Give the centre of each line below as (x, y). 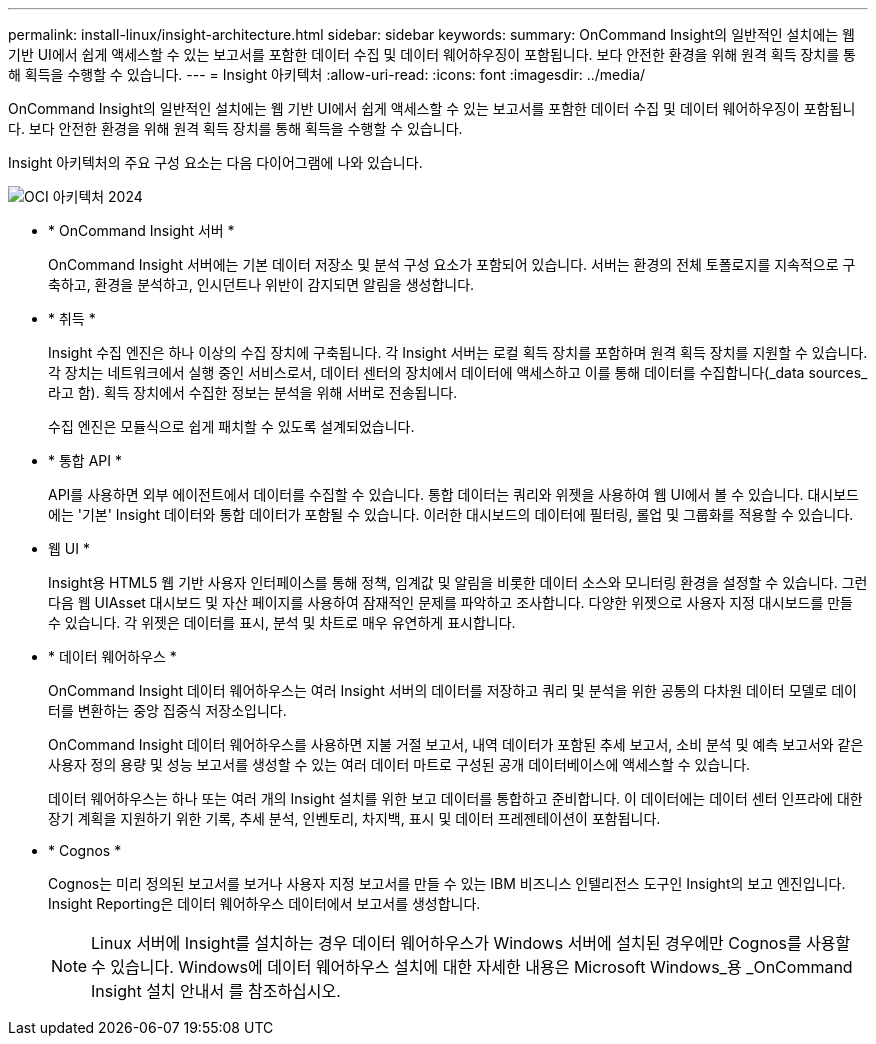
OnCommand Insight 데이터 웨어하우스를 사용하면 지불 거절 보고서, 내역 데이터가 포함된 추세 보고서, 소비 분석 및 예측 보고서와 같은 (456, 744)
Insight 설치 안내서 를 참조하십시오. (216, 991)
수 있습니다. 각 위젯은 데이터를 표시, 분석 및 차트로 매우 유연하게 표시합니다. (282, 622)
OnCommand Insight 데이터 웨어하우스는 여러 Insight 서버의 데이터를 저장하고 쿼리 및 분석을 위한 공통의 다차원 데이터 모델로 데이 (452, 690)
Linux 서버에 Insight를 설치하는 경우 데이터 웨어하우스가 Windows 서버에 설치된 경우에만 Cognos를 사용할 (471, 943)
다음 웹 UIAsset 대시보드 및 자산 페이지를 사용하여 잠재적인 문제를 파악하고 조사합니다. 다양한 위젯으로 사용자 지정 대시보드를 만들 (450, 602)
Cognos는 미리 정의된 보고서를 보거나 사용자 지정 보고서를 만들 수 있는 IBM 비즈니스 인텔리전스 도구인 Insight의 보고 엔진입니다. (447, 883)
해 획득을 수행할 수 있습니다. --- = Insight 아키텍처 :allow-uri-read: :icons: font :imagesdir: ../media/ (327, 74)
